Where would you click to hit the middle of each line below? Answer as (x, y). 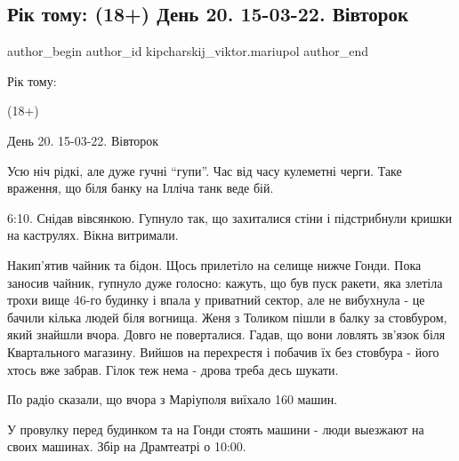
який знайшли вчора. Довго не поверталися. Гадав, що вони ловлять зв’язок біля (226, 334)
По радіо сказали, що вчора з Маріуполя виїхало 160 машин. (173, 399)
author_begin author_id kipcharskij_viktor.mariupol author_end (188, 51)
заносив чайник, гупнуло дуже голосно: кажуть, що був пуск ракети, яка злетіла (225, 282)
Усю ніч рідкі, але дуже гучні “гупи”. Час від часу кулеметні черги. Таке (205, 170)
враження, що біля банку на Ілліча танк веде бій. (141, 188)
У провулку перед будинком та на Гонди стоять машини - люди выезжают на (216, 429)
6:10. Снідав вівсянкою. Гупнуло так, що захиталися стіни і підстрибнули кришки (230, 217)
